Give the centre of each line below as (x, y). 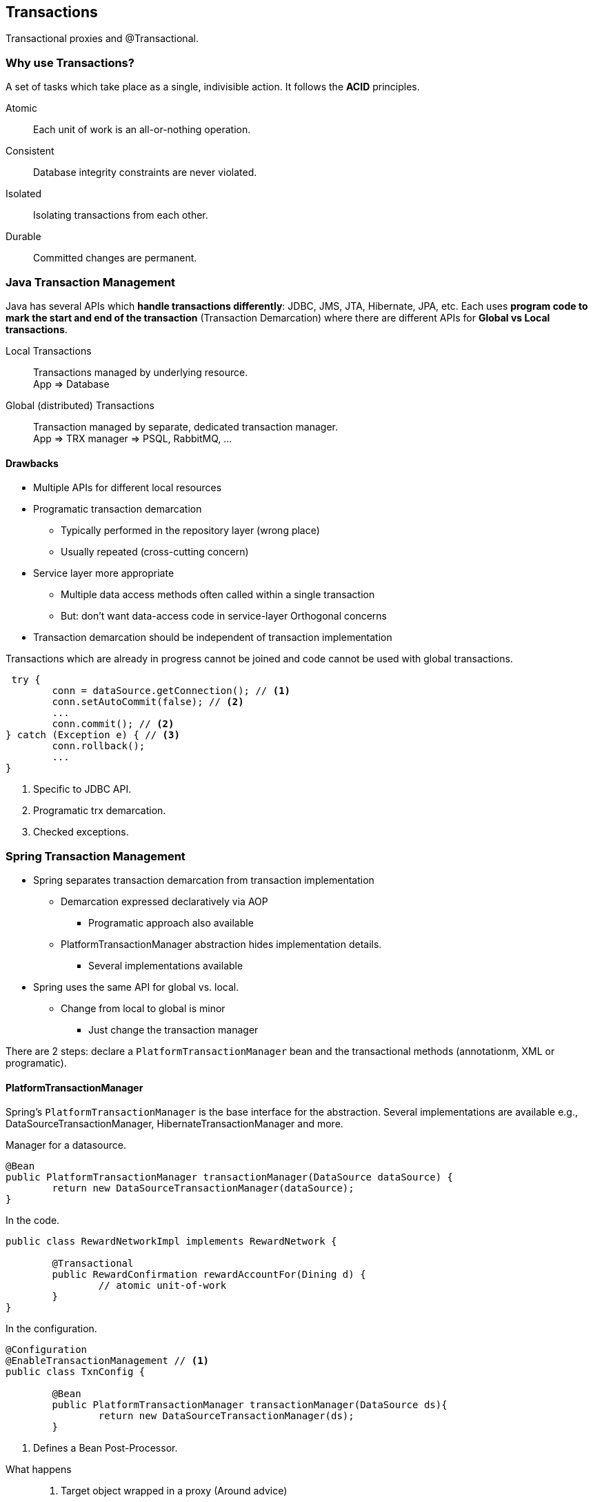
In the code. (33, 1221)
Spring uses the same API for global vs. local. (136, 987)
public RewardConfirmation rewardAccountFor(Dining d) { (209, 1275)
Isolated (23, 194)
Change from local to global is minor (143, 1008)
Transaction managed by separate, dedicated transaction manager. (185, 426)
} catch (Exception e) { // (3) (93, 735)
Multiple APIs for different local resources (128, 488)
